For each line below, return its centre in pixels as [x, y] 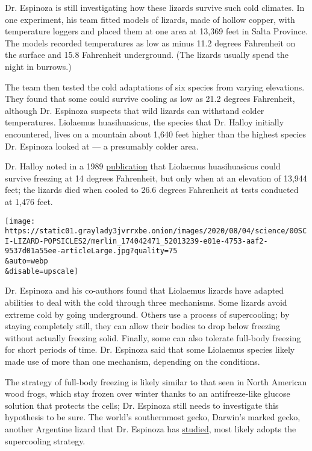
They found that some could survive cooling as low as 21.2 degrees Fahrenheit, [150, 99]
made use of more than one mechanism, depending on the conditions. [133, 361]
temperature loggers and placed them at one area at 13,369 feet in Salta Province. [156, 31]
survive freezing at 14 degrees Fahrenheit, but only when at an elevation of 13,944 [156, 178]
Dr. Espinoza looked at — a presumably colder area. [102, 146]
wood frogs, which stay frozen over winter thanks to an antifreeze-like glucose [148, 393]
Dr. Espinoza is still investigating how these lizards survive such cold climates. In [155, 7]
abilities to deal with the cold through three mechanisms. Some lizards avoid [146, 302]
